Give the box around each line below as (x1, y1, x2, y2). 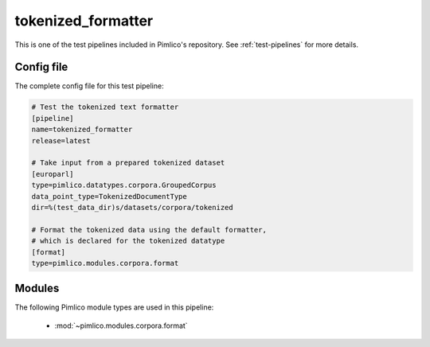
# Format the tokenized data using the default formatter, (31, 225, 267, 234)
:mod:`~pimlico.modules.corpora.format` (54, 321, 188, 330)
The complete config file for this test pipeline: (14, 81, 164, 91)
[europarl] (31, 170, 74, 178)
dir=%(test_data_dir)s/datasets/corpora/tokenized (31, 203, 234, 212)
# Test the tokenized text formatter (31, 103, 179, 111)
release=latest (31, 136, 91, 145)
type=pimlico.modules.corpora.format (31, 259, 179, 267)
